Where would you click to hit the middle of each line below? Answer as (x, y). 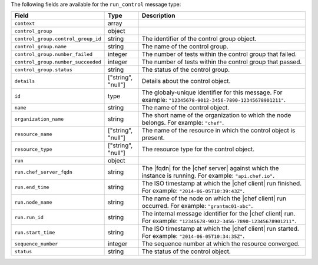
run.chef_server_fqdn (44, 172)
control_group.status (44, 70)
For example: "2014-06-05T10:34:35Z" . (193, 236)
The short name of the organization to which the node (216, 115)
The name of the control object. (185, 108)
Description (158, 16)
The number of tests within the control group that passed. (222, 62)
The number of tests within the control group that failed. (219, 54)
